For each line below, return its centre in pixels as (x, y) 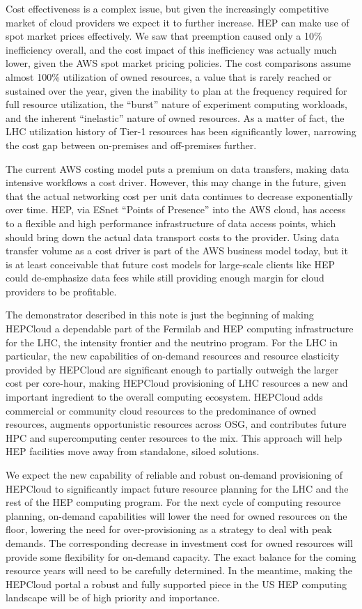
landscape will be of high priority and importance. (113, 598)
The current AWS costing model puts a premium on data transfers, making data (178, 168)
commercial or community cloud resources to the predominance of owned (161, 410)
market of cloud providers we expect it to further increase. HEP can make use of (178, 22)
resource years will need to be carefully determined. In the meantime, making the (179, 570)
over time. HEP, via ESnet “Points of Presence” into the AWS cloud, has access (176, 209)
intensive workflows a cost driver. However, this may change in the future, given (176, 182)
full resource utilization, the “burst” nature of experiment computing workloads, (176, 104)
